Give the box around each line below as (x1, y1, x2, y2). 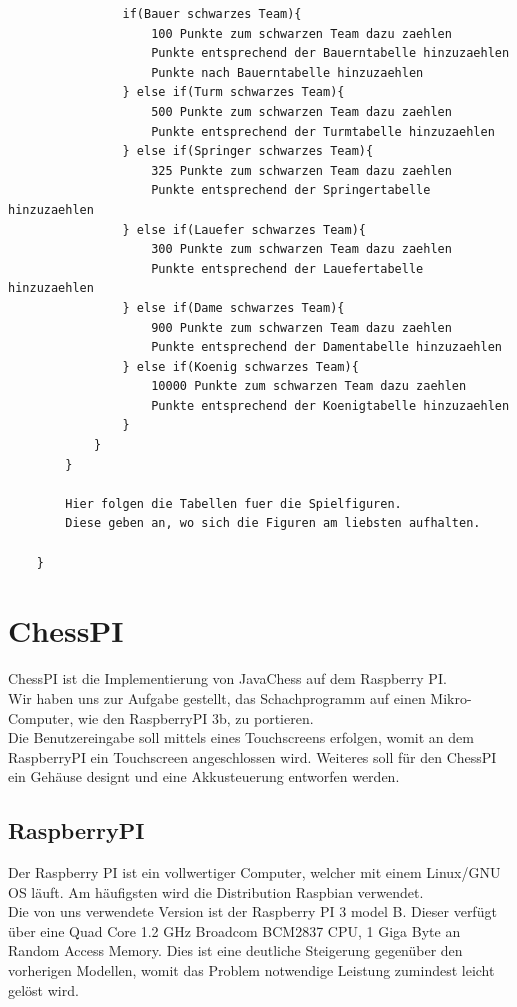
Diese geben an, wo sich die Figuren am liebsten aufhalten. (65, 516, 481, 531)
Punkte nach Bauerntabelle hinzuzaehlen (151, 65, 424, 80)
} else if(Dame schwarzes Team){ (122, 300, 345, 315)
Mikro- (430, 687, 472, 708)
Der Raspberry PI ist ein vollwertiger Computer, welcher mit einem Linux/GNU (8, 862, 501, 883)
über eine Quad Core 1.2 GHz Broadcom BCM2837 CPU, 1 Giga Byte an (8, 920, 461, 941)
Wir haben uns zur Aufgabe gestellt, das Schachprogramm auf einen (8, 687, 426, 708)
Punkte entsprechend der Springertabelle (151, 183, 431, 198)
